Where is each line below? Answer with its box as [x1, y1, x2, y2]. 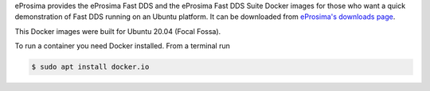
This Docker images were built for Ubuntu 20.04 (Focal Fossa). [14, 26, 221, 36]
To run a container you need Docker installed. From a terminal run [14, 41, 230, 51]
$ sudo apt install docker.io [31, 63, 150, 71]
